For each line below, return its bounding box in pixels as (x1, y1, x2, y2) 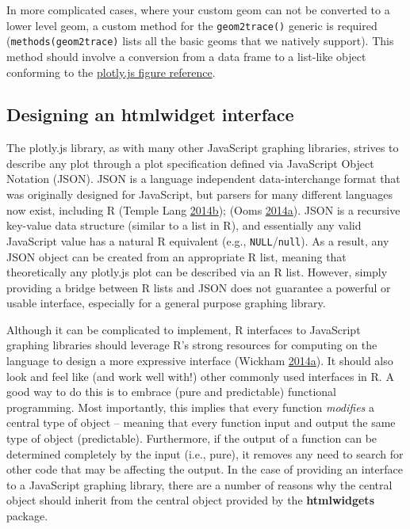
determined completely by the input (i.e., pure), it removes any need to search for (6, 445, 404, 462)
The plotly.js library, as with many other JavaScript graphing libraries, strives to (6, 139, 399, 156)
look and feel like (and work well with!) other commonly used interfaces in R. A (6, 367, 394, 384)
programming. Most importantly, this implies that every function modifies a (6, 398, 374, 415)
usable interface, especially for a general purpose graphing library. (6, 295, 326, 311)
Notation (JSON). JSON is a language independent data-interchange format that (6, 170, 400, 187)
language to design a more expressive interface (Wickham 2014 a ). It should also (6, 352, 393, 369)
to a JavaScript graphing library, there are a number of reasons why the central (6, 476, 393, 493)
